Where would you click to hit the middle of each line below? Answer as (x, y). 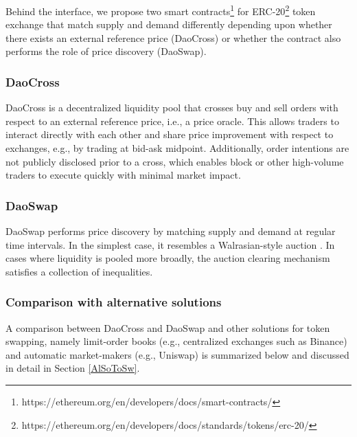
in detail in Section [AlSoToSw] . (73, 368)
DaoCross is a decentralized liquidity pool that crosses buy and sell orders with (172, 108)
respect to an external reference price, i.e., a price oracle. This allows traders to (172, 121)
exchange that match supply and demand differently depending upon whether (169, 24)
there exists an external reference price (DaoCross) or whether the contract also (173, 37)
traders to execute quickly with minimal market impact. (123, 175)
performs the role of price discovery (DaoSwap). (106, 51)
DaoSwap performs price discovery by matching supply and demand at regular (171, 231)
